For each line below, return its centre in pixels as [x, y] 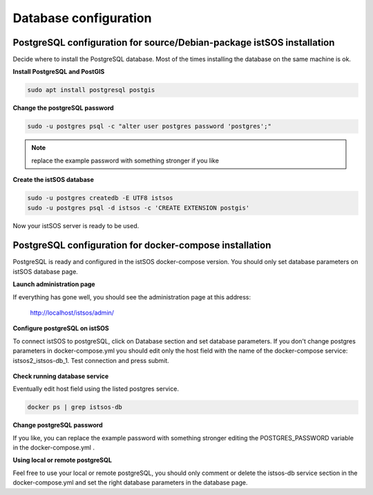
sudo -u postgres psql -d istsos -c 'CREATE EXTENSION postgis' [138, 208]
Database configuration [82, 18]
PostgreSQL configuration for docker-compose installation [142, 245]
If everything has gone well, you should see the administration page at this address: [132, 297]
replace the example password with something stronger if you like [125, 160]
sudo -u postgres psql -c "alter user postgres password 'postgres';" [150, 127]
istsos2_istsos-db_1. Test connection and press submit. [91, 360]
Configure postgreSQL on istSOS [61, 328]
